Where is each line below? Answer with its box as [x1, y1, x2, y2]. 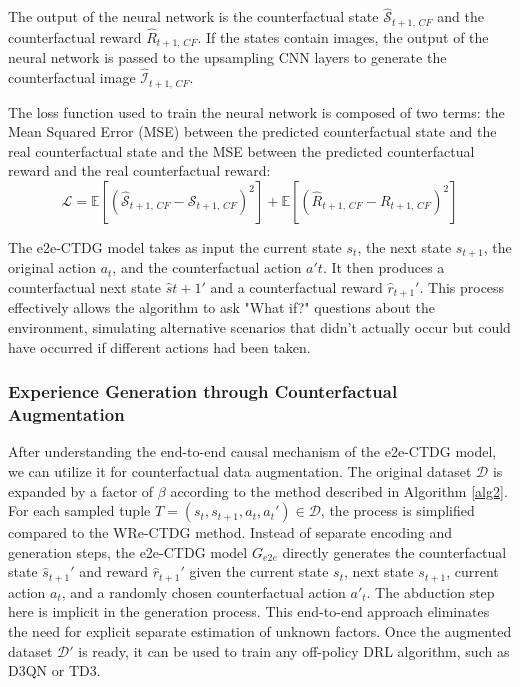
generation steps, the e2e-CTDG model [8, 541, 248, 562]
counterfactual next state [8, 277, 161, 298]
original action [8, 257, 96, 278]
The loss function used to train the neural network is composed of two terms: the [8, 101, 505, 122]
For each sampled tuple [8, 500, 151, 521]
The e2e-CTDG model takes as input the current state [8, 236, 342, 257]
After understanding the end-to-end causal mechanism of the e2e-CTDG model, [8, 441, 497, 462]
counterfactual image [8, 67, 136, 88]
